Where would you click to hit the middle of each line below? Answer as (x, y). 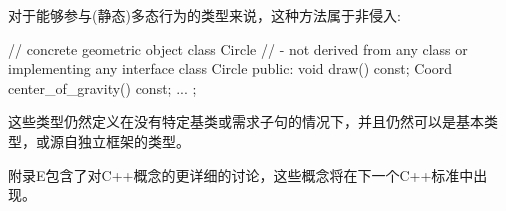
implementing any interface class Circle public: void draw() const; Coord (230, 68)
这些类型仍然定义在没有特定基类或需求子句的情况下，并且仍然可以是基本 (246, 121)
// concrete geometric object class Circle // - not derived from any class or (238, 48)
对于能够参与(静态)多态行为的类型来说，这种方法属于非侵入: (204, 15)
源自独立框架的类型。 (119, 140)
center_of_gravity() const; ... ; (102, 87)
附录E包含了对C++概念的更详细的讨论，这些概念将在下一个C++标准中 (241, 174)
